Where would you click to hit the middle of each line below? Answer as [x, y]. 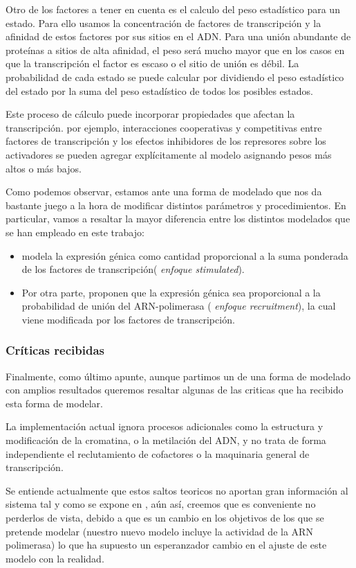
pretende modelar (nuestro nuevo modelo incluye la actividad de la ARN [159, 531]
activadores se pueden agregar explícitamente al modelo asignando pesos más [169, 154]
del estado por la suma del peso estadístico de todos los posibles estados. [159, 90]
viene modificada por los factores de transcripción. [128, 319]
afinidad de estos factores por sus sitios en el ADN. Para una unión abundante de [178, 36]
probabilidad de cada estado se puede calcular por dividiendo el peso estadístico [175, 77]
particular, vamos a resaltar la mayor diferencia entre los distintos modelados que [178, 219]
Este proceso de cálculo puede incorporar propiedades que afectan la [150, 114]
